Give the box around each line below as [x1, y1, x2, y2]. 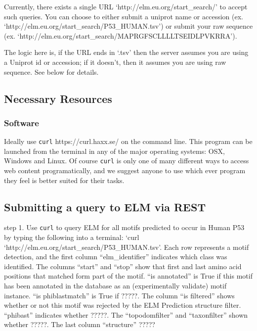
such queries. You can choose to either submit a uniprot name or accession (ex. [4, 11, 243, 21]
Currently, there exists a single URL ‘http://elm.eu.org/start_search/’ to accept [4, 1, 248, 11]
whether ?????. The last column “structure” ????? [4, 319, 155, 330]
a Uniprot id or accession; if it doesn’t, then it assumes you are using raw [4, 56, 226, 67]
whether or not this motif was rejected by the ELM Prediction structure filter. [4, 300, 241, 310]
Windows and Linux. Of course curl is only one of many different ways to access [4, 155, 249, 166]
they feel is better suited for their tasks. [4, 175, 125, 185]
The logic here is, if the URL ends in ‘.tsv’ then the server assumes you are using [4, 47, 249, 57]
